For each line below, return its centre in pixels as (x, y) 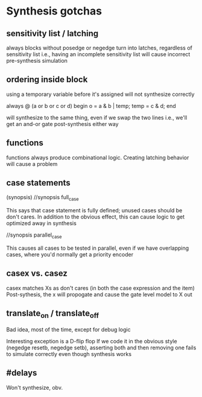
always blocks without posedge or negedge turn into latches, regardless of (99, 48)
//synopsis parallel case (34, 236)
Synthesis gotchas (54, 11)
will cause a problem (32, 164)
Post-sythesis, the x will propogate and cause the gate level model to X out (99, 294)
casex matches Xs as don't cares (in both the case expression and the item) (100, 288)
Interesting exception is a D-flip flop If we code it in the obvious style (92, 341)
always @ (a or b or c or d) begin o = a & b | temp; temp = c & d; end (91, 106)
